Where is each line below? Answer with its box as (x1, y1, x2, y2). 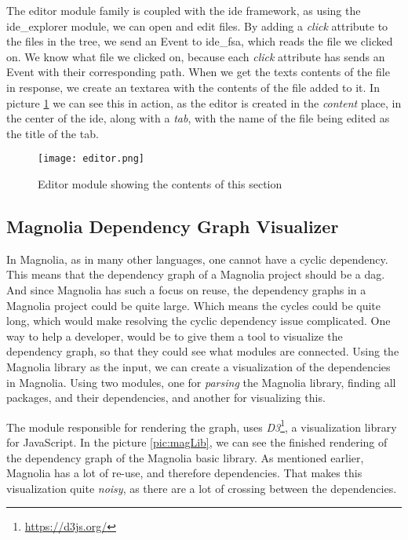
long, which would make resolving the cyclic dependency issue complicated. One (6, 312, 391, 329)
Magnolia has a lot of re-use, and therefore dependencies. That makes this (6, 465, 362, 481)
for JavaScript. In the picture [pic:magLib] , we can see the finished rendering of (6, 433, 388, 450)
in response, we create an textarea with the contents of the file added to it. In (6, 78, 380, 95)
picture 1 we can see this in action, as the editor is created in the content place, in (6, 94, 402, 111)
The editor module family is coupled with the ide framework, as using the (6, 2, 361, 18)
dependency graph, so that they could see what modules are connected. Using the (6, 343, 399, 359)
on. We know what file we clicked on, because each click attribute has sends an (6, 48, 385, 64)
